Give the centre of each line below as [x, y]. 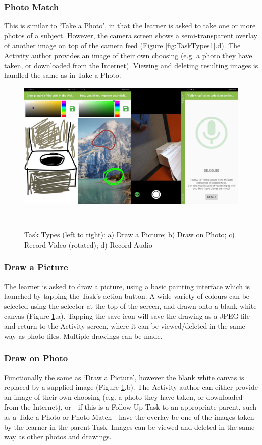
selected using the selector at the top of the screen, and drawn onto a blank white [130, 306]
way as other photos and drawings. [58, 437]
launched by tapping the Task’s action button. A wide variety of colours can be [127, 296]
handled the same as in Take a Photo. [63, 75]
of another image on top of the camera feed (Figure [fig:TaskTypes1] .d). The [122, 45]
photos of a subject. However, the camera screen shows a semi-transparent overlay [131, 35]
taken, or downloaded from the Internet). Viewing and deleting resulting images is [131, 65]
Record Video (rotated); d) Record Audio [88, 244]
